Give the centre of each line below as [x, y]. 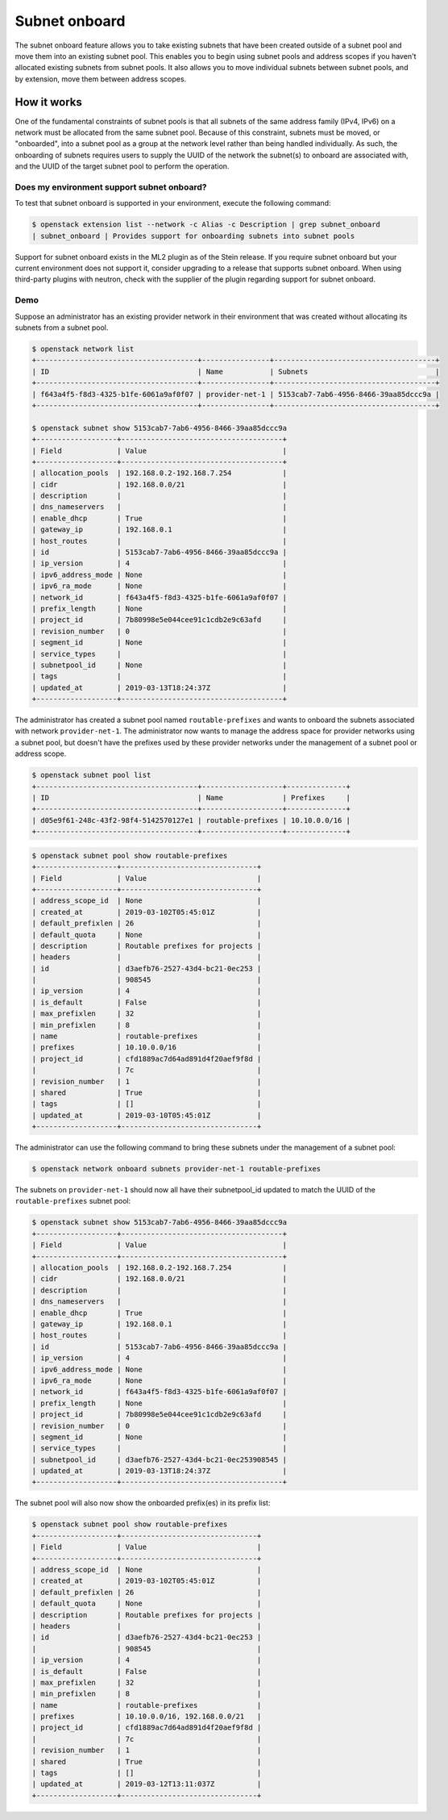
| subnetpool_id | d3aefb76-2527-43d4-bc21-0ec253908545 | [160, 1459]
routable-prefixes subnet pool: [73, 1201]
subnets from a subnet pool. [62, 328]
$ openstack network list [83, 349]
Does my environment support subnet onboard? [111, 187]
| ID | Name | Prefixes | [191, 798]
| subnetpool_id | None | [160, 665]
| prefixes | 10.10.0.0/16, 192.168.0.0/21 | [147, 1717]
